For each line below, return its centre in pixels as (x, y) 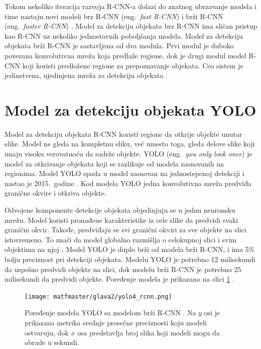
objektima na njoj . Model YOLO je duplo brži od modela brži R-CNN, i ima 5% (130, 249)
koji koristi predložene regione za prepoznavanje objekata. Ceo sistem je (133, 65)
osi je (212, 313)
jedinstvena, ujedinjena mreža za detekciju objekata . (86, 75)
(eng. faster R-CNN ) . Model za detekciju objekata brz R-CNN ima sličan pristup (131, 26)
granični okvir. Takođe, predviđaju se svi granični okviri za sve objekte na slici (125, 230)
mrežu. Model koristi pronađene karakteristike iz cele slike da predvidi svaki (121, 220)
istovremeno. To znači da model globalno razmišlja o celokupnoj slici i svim (120, 239)
